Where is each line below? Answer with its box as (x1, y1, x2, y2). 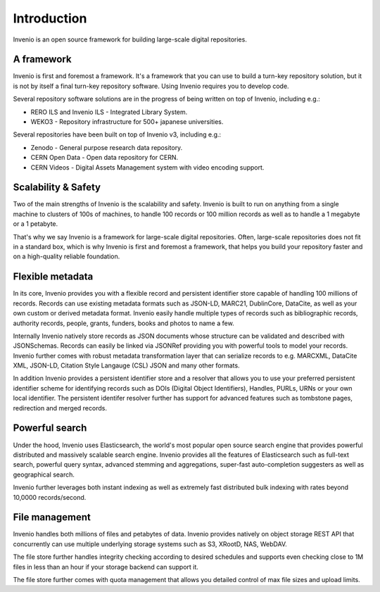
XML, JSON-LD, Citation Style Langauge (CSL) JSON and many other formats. (13, 361, 240, 370)
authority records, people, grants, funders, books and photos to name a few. (13, 319, 235, 327)
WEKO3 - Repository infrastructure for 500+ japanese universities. (30, 118, 224, 126)
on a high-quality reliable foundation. (13, 252, 120, 260)
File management (13, 511, 91, 524)
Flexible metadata (13, 271, 94, 283)
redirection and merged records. (13, 403, 107, 412)
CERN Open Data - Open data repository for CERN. (30, 153, 179, 162)
